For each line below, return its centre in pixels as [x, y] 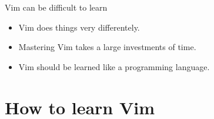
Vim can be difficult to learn [56, 7]
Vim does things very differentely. [79, 27]
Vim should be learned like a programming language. [114, 66]
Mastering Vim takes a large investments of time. [107, 47]
